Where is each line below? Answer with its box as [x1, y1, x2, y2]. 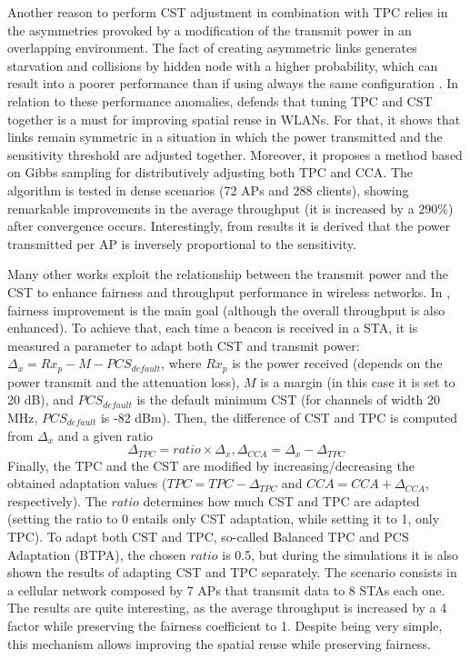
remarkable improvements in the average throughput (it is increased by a [7, 198, 415, 217]
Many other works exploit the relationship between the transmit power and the [7, 265, 448, 284]
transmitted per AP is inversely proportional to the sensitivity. [7, 234, 356, 253]
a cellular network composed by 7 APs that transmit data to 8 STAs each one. [7, 580, 445, 599]
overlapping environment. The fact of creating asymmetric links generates [7, 38, 417, 57]
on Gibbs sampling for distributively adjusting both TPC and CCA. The [7, 163, 414, 182]
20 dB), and [7, 390, 74, 409]
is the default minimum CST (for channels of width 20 [136, 390, 440, 409]
